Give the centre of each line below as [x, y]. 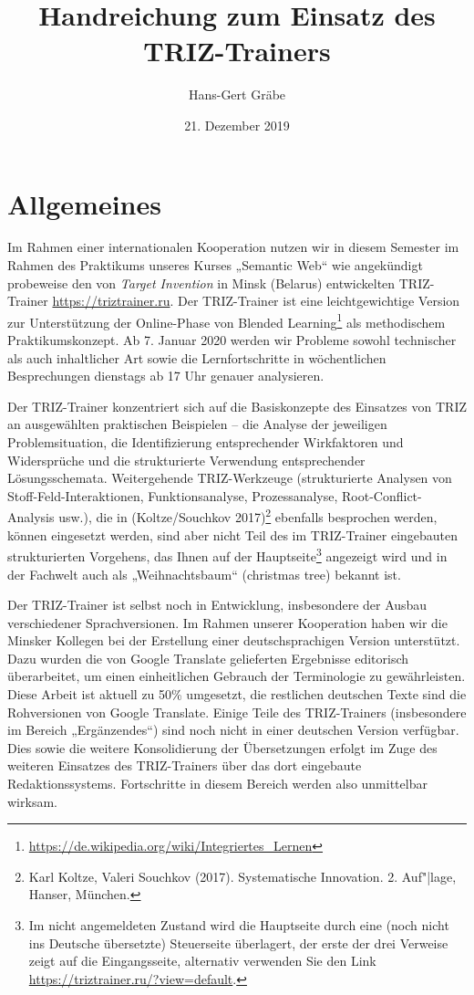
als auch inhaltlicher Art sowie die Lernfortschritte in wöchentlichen [197, 357]
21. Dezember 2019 [237, 125]
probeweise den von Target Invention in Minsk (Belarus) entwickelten [201, 283]
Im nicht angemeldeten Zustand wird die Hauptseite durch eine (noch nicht [239, 925]
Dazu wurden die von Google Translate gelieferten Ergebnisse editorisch [208, 658]
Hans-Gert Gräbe [237, 94]
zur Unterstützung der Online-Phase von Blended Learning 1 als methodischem [227, 320]
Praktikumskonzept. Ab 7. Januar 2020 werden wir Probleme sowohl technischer [232, 340]
